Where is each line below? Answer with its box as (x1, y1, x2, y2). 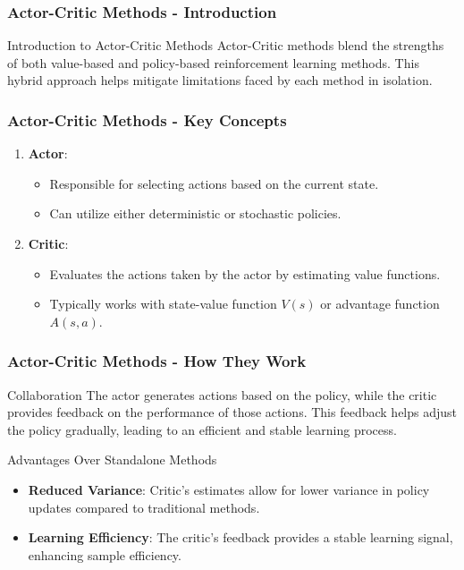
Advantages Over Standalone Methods (7, 450, 217, 469)
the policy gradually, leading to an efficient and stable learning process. (7, 420, 397, 438)
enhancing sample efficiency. (28, 545, 181, 564)
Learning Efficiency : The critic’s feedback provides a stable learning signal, (28, 528, 453, 547)
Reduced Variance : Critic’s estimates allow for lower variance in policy (28, 480, 430, 498)
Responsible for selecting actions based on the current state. (49, 174, 379, 192)
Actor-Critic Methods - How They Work (7, 350, 307, 372)
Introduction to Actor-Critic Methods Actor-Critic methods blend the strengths (7, 36, 444, 55)
